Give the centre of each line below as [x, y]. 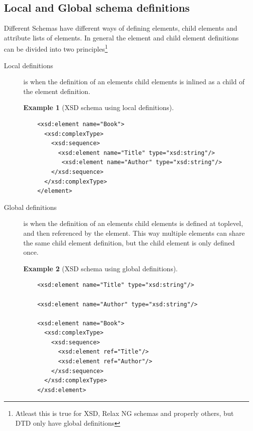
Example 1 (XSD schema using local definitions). [99, 107]
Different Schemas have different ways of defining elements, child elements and [121, 28]
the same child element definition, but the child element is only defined [129, 242]
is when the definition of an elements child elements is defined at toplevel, [133, 223]
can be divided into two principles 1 [56, 48]
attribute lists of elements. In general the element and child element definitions [121, 37]
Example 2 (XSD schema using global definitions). [101, 268]
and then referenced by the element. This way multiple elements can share [134, 233]
